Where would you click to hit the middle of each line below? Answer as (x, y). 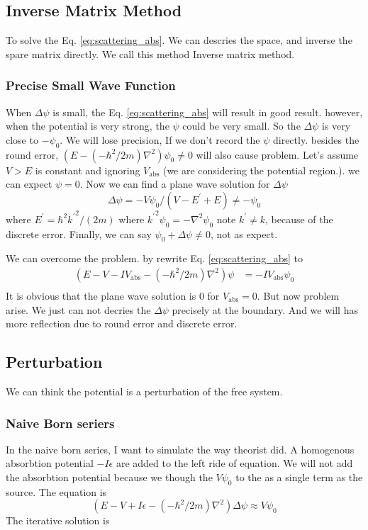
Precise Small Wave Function (91, 85)
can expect (29, 184)
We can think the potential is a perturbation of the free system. (144, 391)
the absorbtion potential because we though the (109, 477)
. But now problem (298, 296)
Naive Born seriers (60, 423)
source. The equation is (56, 491)
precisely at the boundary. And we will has (265, 309)
